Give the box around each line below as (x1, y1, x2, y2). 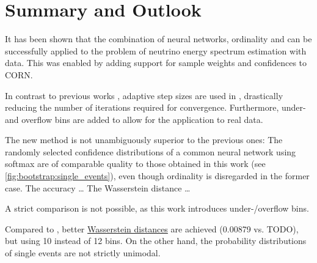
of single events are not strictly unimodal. (5, 246, 161, 259)
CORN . (5, 68, 33, 81)
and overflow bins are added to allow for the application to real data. (5, 113, 263, 125)
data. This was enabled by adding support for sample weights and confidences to (5, 56, 307, 69)
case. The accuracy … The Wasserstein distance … (5, 181, 191, 194)
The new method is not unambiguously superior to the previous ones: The (5, 133, 283, 146)
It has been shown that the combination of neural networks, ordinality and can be (5, 32, 312, 45)
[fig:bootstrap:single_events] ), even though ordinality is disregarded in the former (5, 169, 310, 182)
